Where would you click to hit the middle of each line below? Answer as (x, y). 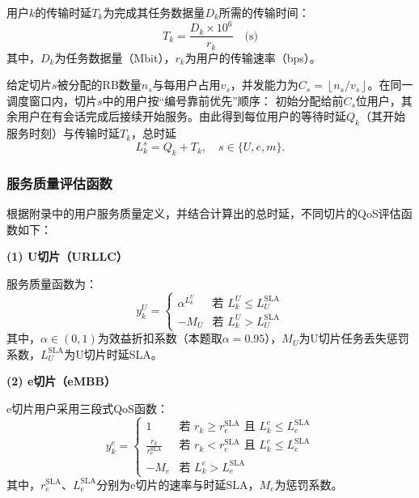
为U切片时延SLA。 (113, 353)
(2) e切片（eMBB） (61, 381)
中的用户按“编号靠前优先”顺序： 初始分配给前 (223, 100)
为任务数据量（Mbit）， (115, 57)
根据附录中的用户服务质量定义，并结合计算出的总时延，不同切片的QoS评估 (204, 213)
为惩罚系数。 (309, 484)
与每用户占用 (186, 85)
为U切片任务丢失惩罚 (354, 338)
